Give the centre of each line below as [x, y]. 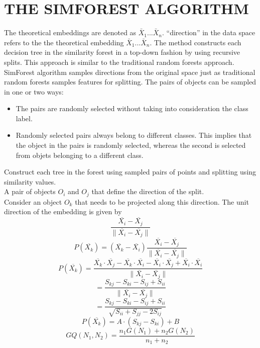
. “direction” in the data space [209, 32]
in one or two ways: [34, 91]
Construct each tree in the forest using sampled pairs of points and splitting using [130, 172]
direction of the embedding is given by [63, 211]
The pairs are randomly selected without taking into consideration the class [132, 108]
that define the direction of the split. [148, 191]
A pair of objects [30, 191]
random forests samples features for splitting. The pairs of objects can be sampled [130, 82]
